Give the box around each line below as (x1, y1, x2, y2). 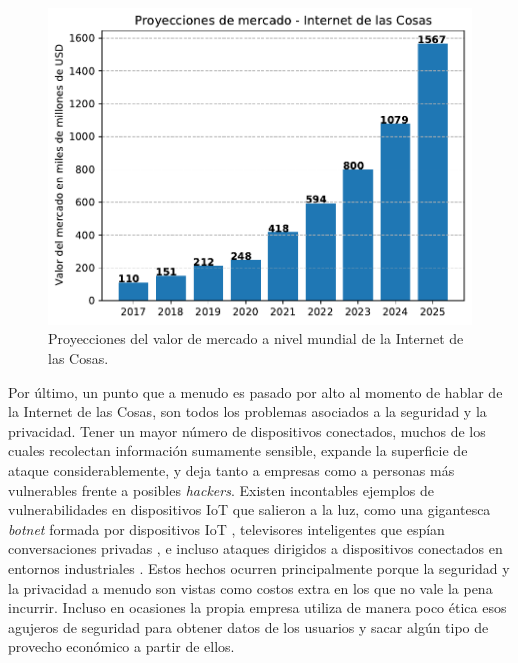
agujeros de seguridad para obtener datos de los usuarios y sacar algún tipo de (8, 616, 489, 637)
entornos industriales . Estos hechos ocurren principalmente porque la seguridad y (8, 558, 510, 579)
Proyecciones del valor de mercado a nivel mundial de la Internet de (48, 328, 464, 349)
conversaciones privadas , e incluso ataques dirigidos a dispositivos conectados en (8, 538, 503, 559)
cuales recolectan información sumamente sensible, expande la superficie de (8, 440, 468, 461)
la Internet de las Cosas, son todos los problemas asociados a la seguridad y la (8, 401, 487, 422)
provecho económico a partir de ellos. (8, 636, 235, 657)
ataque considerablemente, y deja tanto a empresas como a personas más (8, 460, 455, 481)
